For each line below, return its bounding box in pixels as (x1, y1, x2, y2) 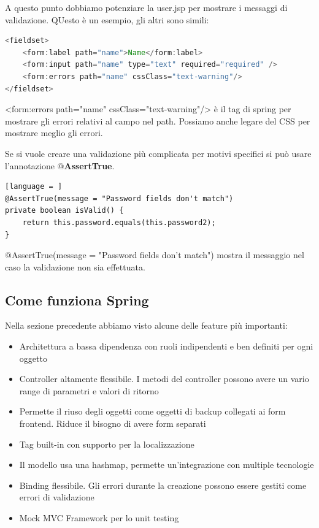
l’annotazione (5, 159, 55, 172)
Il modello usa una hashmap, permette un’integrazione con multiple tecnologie (19, 458, 314, 471)
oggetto (19, 351, 47, 364)
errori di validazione (19, 491, 94, 503)
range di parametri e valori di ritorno (19, 384, 159, 397)
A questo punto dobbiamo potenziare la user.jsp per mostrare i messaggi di (5, 1, 288, 13)
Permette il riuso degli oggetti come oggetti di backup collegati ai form (19, 405, 286, 418)
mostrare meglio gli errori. (5, 126, 103, 139)
